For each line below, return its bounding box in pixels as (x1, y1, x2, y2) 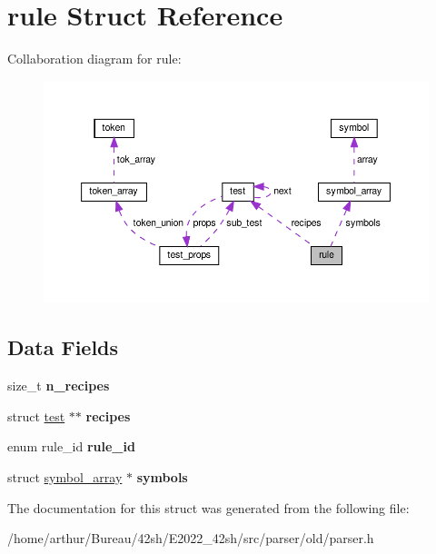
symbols (136, 468, 188, 487)
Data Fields (7, 333, 119, 361)
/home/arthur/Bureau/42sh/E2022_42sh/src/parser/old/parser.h (7, 529, 374, 548)
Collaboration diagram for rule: (7, 49, 182, 68)
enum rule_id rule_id (7, 437, 135, 456)
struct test (7, 406, 65, 425)
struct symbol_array (7, 468, 123, 487)
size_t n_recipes (7, 376, 110, 395)
